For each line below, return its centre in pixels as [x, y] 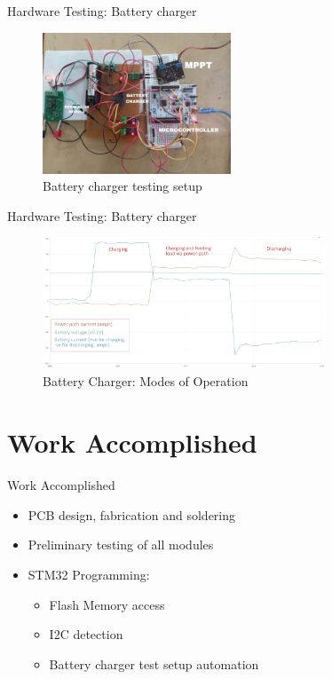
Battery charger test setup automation [154, 663]
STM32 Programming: [89, 574]
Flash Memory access [107, 604]
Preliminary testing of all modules [121, 545]
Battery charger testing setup [123, 186]
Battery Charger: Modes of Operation [146, 381]
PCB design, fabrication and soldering [132, 514]
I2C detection [86, 634]
